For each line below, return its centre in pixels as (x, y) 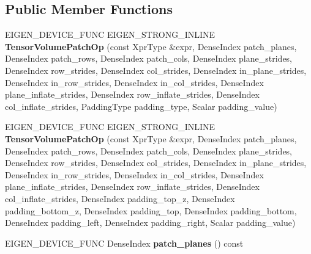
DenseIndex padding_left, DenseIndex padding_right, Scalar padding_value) (150, 223)
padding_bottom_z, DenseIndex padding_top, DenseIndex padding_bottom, (151, 210)
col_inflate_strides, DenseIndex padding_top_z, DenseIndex (120, 198)
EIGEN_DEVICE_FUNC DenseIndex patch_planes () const (124, 243)
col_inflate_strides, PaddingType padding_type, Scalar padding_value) (141, 106)
